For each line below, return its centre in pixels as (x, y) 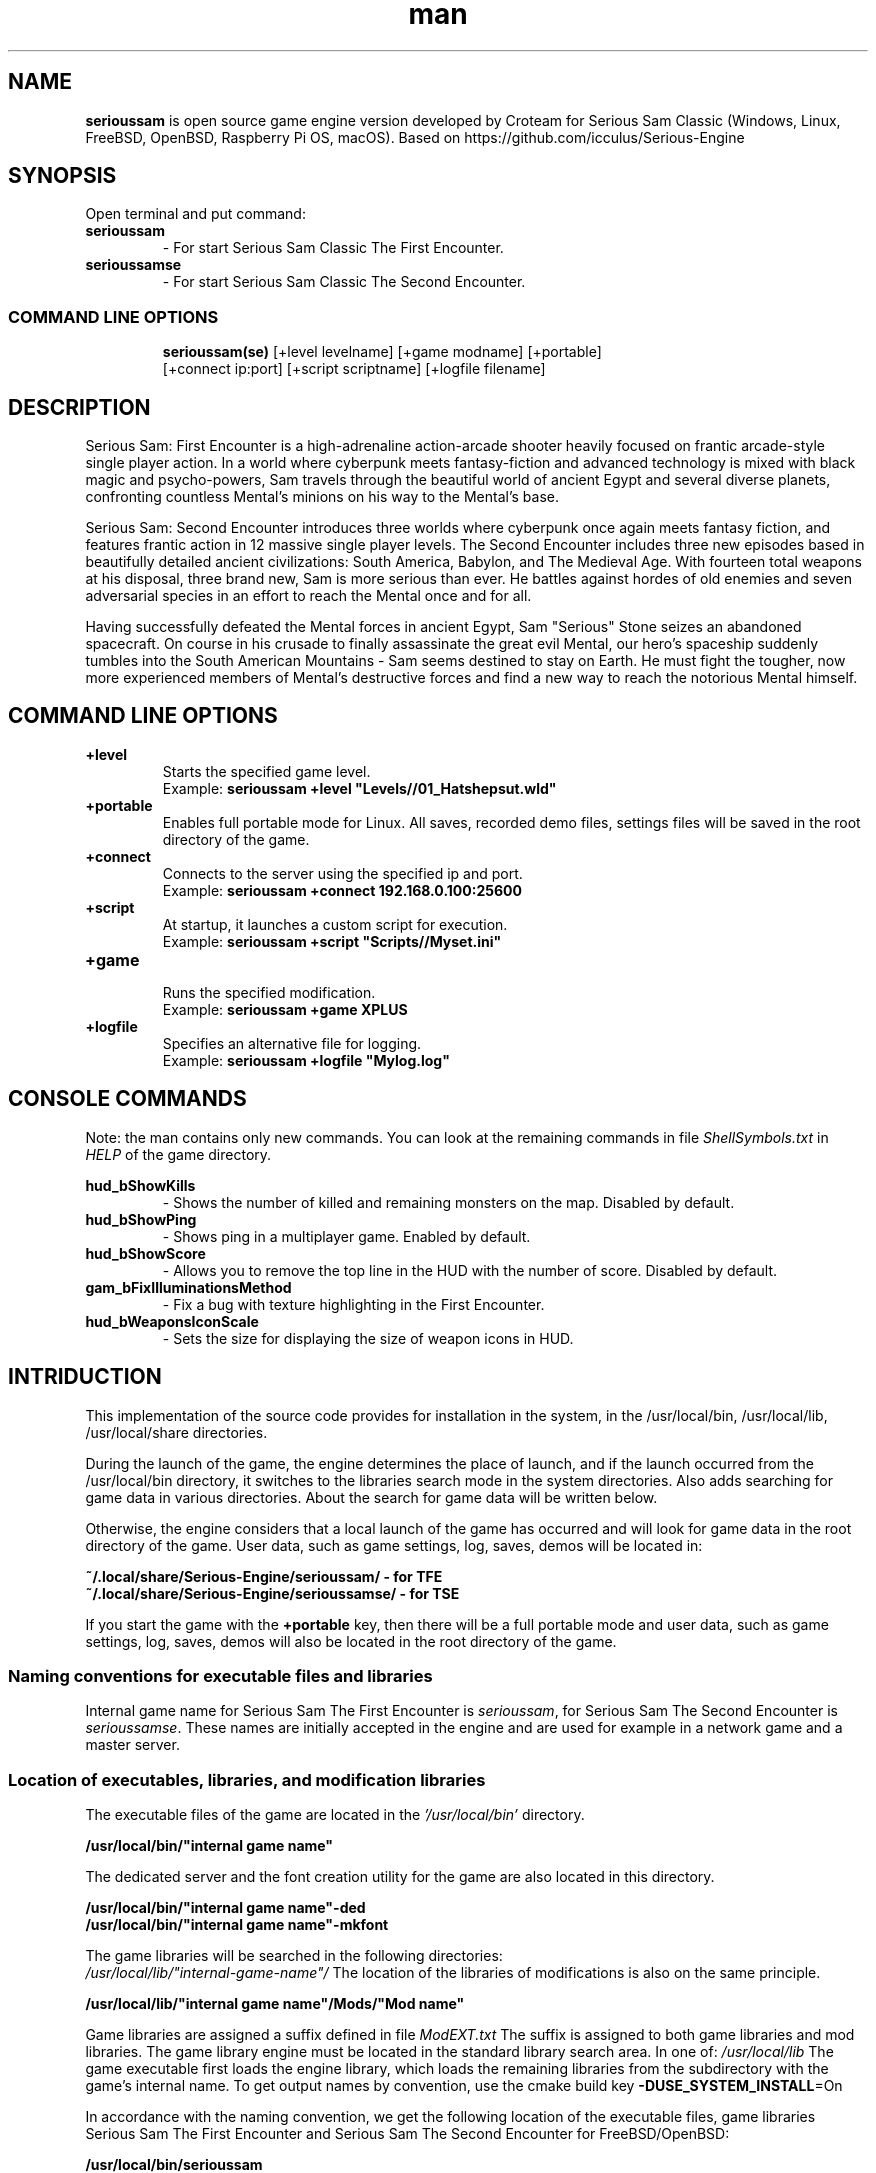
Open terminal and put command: (195, 214)
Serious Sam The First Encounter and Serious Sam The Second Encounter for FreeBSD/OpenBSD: (407, 2134)
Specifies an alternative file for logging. (292, 1043)
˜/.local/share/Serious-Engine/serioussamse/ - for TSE (272, 1593)
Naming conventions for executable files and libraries (220, 1675)
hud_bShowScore (145, 1253)
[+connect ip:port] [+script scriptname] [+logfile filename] (354, 369)
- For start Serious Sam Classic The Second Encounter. (344, 282)
